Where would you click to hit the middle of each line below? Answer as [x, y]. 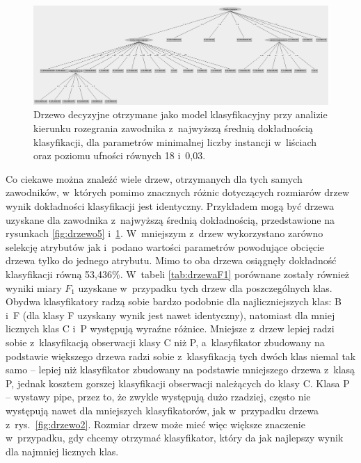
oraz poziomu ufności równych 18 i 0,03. [120, 155]
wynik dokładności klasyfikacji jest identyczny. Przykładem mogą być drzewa [170, 206]
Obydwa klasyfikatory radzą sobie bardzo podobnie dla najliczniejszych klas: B [174, 301]
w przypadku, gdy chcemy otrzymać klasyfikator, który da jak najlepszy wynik [175, 438]
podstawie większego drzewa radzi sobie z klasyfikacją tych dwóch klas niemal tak [181, 356]
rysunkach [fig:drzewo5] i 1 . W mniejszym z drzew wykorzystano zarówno [165, 233]
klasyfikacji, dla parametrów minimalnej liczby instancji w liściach [175, 141]
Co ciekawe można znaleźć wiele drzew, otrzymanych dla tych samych [154, 178]
